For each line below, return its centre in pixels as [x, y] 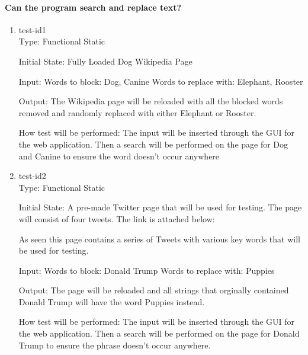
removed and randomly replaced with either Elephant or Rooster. [137, 112]
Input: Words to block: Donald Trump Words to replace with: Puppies [147, 270]
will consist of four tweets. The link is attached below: [117, 218]
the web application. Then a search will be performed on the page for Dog [153, 144]
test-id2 [32, 176]
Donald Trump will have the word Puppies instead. [112, 301]
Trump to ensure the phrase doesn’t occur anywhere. [115, 345]
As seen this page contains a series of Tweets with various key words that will [159, 239]
